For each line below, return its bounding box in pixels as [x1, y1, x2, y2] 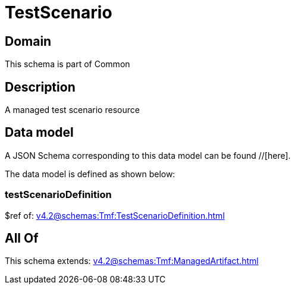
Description [5, 79, 76, 95]
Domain [5, 33, 52, 49]
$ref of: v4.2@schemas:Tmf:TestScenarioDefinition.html [5, 210, 225, 221]
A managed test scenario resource [5, 105, 140, 115]
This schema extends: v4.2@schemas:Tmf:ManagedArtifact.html [5, 256, 259, 266]
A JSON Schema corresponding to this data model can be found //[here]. [5, 150, 291, 161]
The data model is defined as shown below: [5, 168, 175, 179]
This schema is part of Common [5, 59, 130, 70]
